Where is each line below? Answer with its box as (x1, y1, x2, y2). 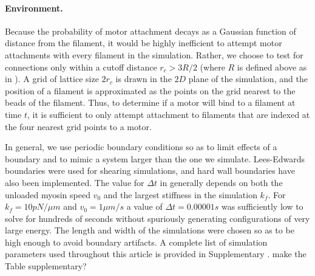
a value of (126, 200, 163, 213)
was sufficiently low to (221, 200, 303, 213)
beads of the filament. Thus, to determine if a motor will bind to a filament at (5, 96, 296, 109)
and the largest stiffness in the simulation (103, 188, 257, 201)
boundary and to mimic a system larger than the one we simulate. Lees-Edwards (5, 152, 305, 165)
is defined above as (237, 60, 307, 73)
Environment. (5, 1, 63, 14)
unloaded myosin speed (5, 188, 90, 201)
